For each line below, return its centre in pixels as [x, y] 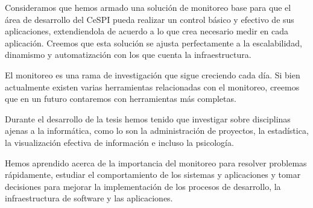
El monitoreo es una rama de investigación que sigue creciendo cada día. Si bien [153, 74]
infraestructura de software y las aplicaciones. [89, 198]
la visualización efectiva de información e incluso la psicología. [119, 142]
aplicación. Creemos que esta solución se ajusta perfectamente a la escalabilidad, [153, 43]
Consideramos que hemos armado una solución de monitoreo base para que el [148, 7]
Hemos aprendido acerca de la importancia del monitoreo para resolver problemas [156, 162]
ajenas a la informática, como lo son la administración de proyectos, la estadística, [157, 131]
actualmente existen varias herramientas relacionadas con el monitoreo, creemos [152, 87]
